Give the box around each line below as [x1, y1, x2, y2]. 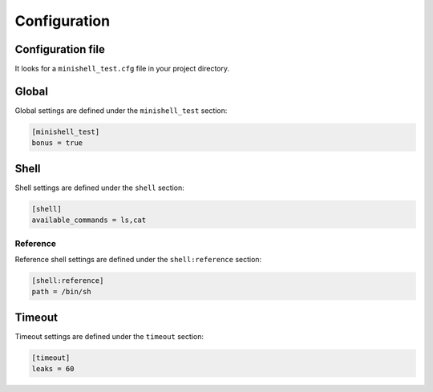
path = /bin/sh [31, 287, 91, 297]
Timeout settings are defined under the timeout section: [14, 331, 204, 341]
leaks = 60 [31, 365, 75, 374]
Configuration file [14, 42, 106, 56]
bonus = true [31, 139, 83, 148]
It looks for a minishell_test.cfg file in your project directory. [14, 64, 230, 74]
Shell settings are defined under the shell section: [14, 183, 184, 192]
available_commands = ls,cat [31, 216, 147, 224]
